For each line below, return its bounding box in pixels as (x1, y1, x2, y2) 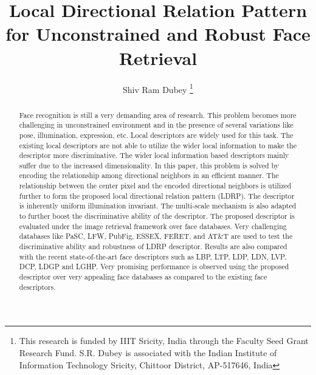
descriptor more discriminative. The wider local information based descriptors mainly (19, 150, 289, 160)
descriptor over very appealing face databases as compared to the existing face (19, 272, 267, 282)
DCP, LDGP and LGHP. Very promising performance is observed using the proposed (19, 261, 289, 272)
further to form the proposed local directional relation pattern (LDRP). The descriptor (19, 190, 295, 201)
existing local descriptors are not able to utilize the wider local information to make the (19, 140, 297, 150)
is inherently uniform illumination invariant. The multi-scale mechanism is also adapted (19, 201, 297, 211)
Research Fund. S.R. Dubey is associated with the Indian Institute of (19, 346, 277, 359)
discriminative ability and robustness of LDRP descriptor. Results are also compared (19, 241, 287, 252)
